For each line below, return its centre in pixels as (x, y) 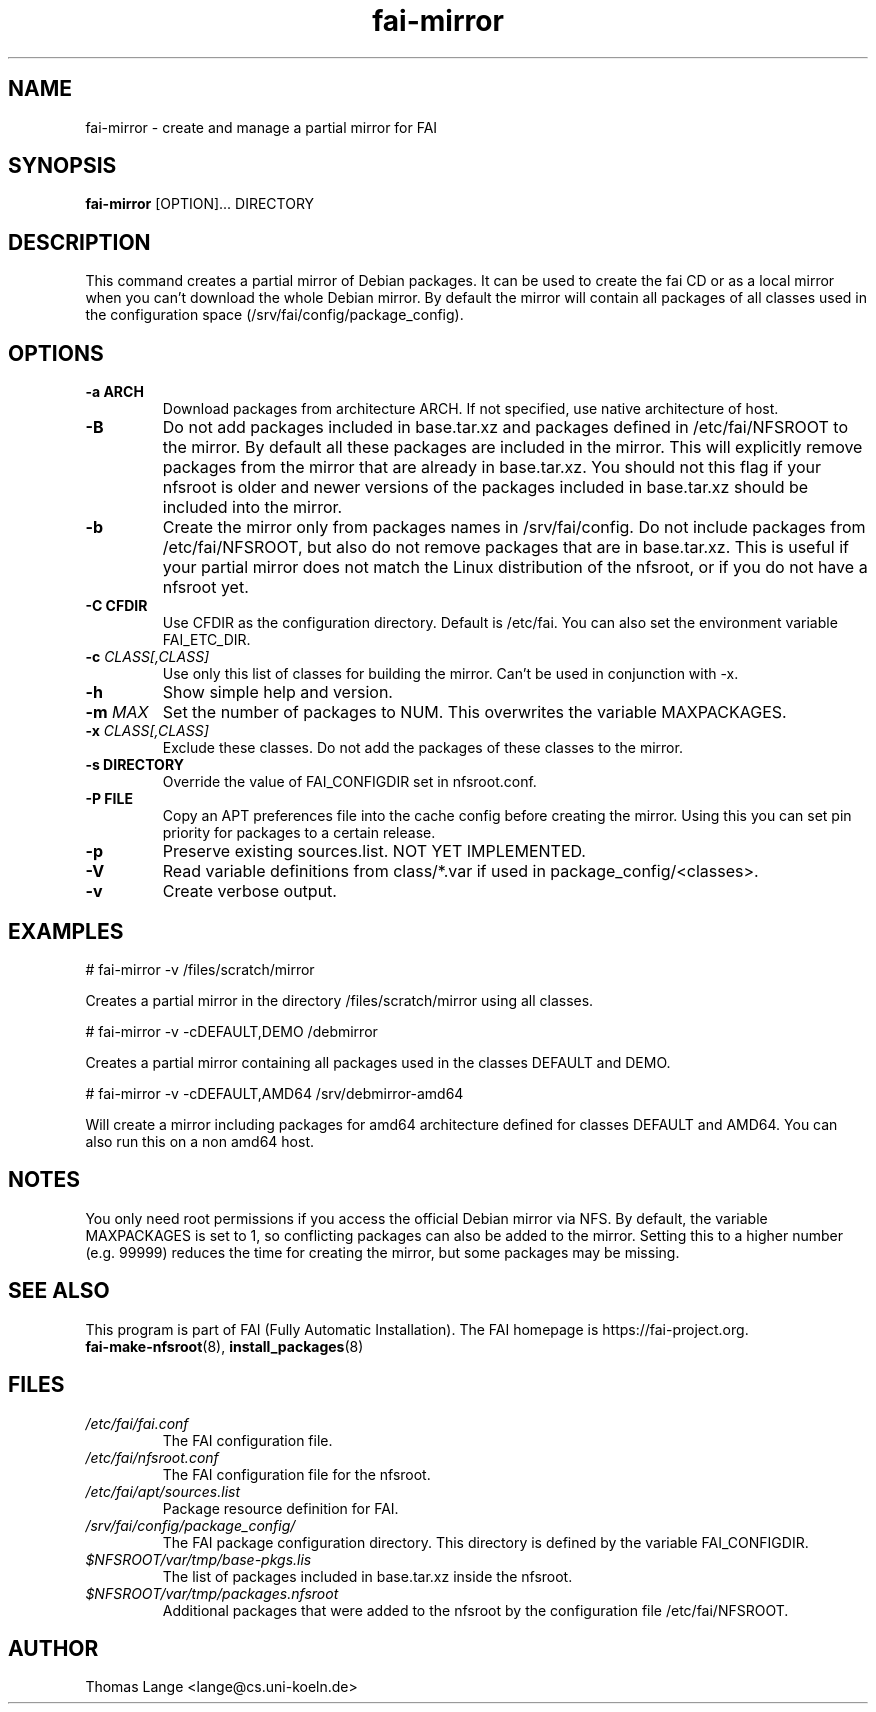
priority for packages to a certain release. (299, 833)
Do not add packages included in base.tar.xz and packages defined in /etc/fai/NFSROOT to (505, 427)
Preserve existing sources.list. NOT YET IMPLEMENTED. (374, 851)
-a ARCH (114, 392)
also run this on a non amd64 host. (200, 1141)
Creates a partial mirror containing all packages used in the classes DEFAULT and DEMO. (378, 1062)
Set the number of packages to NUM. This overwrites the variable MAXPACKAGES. (474, 712)
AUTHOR (53, 1648)
